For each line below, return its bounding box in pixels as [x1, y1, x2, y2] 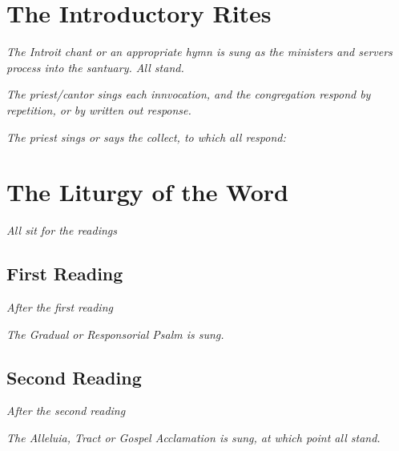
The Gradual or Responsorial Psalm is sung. [6, 325, 224, 342]
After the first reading [6, 299, 113, 316]
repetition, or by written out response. [6, 101, 191, 118]
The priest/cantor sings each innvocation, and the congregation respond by [6, 86, 371, 103]
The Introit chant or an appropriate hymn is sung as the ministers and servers [6, 43, 393, 60]
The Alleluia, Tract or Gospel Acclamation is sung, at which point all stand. [6, 429, 381, 445]
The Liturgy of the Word [6, 175, 288, 208]
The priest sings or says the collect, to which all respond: [6, 128, 286, 145]
